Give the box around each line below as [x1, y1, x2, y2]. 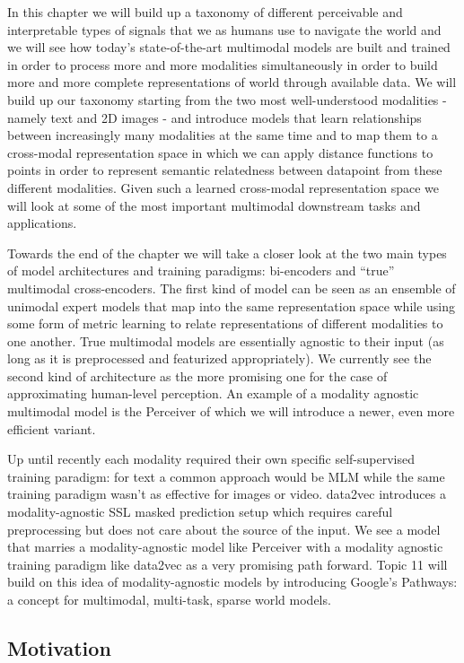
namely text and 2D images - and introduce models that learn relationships [7, 108, 422, 126]
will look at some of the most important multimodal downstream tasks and [7, 196, 421, 214]
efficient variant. [7, 419, 96, 438]
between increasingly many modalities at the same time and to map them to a [7, 126, 438, 144]
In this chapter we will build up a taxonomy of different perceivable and [7, 3, 403, 21]
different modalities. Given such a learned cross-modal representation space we [7, 178, 439, 196]
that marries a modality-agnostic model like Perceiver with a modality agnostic [7, 537, 443, 556]
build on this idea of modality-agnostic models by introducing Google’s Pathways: [7, 572, 458, 591]
